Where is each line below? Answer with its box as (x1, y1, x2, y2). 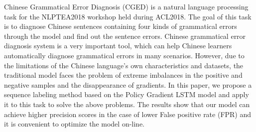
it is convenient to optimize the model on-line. (4, 119, 145, 129)
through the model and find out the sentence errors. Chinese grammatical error (4, 30, 246, 41)
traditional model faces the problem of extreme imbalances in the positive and (4, 70, 243, 80)
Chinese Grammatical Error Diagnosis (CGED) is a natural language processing (4, 1, 249, 11)
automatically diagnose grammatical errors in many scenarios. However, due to (4, 50, 245, 60)
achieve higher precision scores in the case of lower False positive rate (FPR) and (4, 109, 252, 119)
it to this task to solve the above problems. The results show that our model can (4, 99, 250, 109)
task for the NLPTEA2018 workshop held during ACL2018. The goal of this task (4, 11, 252, 21)
